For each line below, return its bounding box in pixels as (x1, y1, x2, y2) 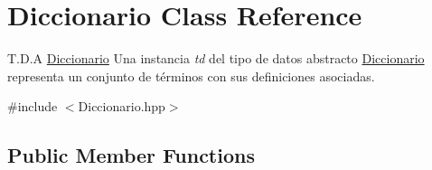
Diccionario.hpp (78, 97, 165, 116)
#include (7, 97, 58, 116)
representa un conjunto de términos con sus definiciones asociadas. (7, 66, 375, 85)
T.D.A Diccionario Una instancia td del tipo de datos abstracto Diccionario (7, 49, 425, 68)
